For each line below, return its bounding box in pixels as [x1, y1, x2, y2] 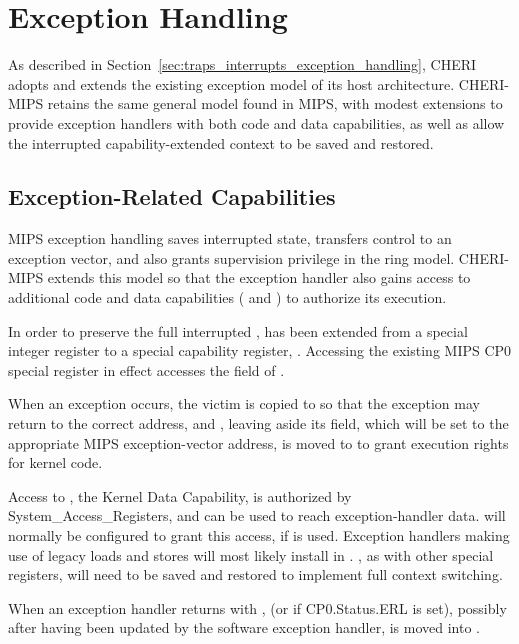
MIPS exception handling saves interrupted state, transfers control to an [8, 228, 452, 249]
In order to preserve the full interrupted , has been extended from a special [8, 320, 468, 341]
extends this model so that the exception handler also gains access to [47, 267, 471, 288]
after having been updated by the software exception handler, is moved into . [8, 617, 481, 638]
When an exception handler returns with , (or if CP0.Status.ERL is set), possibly [8, 597, 507, 618]
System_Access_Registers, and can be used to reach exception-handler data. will [8, 505, 506, 526]
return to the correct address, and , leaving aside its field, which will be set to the [8, 413, 509, 434]
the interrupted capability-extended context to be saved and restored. [8, 132, 434, 153]
